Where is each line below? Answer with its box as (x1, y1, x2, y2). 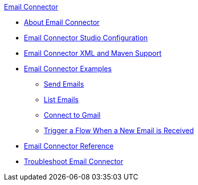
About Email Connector (24, 18, 100, 26)
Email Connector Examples (24, 64, 112, 73)
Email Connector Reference (24, 142, 114, 150)
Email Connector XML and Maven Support (24, 49, 162, 57)
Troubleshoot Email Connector (24, 157, 123, 166)
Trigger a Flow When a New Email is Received (44, 126, 194, 135)
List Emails (44, 95, 79, 104)
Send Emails (44, 80, 84, 88)
